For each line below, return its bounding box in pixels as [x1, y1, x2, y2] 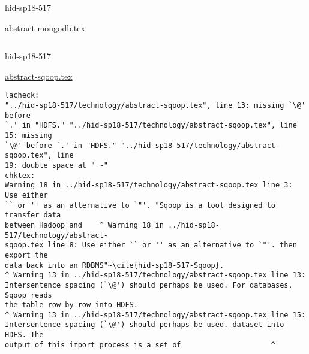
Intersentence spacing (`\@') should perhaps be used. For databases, [5, 280, 293, 289]
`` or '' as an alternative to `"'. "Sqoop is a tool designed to [5, 201, 276, 210]
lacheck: [5, 91, 40, 100]
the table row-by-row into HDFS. [5, 301, 138, 310]
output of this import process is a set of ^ [5, 340, 276, 349]
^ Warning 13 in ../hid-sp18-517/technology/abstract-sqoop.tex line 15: [5, 310, 306, 319]
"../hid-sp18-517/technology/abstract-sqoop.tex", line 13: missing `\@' [5, 101, 306, 110]
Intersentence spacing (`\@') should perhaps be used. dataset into [5, 320, 284, 329]
